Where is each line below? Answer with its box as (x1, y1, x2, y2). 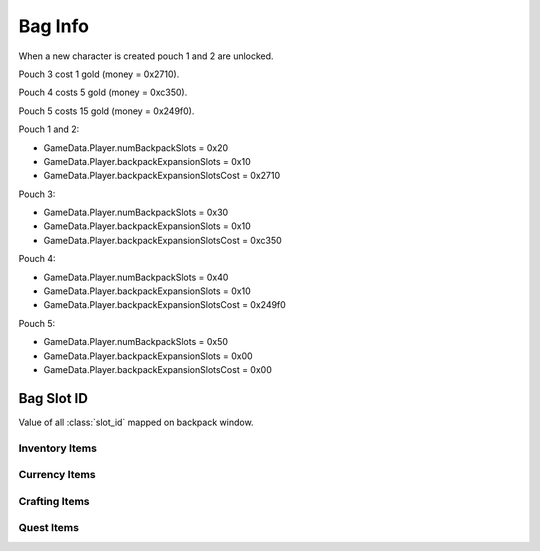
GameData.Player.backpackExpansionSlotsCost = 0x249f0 (43, 299, 287, 311)
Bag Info (18, 15, 90, 37)
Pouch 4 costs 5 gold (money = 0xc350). (18, 86, 188, 99)
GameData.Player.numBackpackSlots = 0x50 (43, 336, 229, 348)
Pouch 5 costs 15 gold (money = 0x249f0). (18, 105, 195, 117)
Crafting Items (18, 494, 90, 508)
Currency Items (18, 468, 96, 482)
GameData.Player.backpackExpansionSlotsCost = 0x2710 (43, 170, 281, 182)
